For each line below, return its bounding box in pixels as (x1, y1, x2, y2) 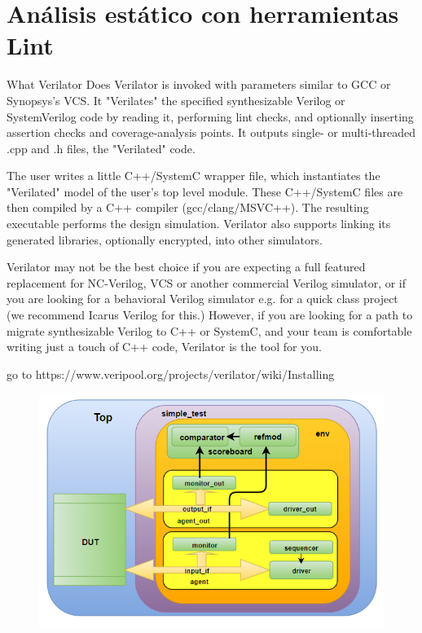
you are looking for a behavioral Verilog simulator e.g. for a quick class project (7, 290, 398, 307)
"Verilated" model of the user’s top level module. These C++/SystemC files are (7, 182, 403, 200)
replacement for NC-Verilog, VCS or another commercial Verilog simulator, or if (7, 274, 407, 291)
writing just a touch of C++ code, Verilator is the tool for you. (7, 338, 322, 355)
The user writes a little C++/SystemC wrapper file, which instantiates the (7, 167, 380, 184)
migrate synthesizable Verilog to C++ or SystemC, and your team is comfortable (7, 322, 412, 339)
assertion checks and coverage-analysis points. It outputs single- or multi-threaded (7, 124, 416, 141)
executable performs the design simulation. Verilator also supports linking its (7, 215, 391, 232)
